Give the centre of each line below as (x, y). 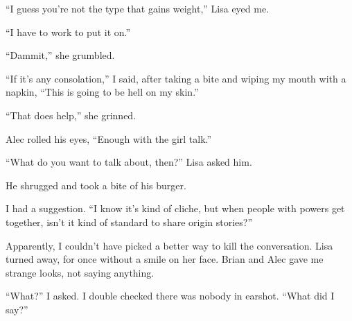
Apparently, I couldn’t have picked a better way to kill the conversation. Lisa (169, 245)
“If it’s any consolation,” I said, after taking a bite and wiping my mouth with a (176, 78)
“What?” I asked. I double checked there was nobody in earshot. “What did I (170, 296)
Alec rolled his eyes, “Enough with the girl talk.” (109, 138)
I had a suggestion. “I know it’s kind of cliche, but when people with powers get (175, 208)
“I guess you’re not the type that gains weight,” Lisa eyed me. (138, 8)
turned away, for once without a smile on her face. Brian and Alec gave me (165, 259)
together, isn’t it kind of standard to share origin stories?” (129, 222)
